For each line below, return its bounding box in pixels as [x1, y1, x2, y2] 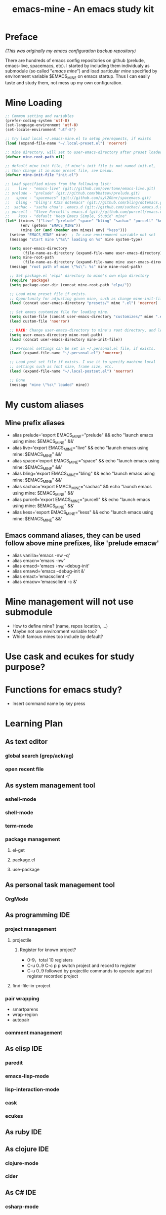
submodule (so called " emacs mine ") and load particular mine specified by [5, 68, 158, 74]
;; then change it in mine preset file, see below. [5, 168, 114, 173]
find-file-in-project [12, 982, 51, 988]
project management [5, 926, 57, 933]
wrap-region [12, 1011, 38, 1018]
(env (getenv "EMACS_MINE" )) [20, 223, 81, 228]
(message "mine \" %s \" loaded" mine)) [9, 382, 90, 387]
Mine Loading [5, 97, 63, 108]
